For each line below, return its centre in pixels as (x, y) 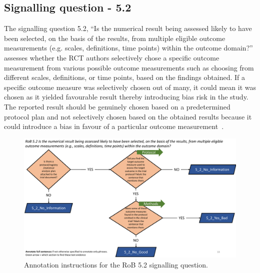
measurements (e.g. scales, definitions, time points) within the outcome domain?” (128, 48)
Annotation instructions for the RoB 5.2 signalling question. (116, 264)
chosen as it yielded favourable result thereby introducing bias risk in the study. (126, 97)
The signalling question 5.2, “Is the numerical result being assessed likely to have (128, 28)
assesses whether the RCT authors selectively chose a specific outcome (112, 57)
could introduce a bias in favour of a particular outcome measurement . (114, 126)
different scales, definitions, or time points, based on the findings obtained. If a (125, 77)
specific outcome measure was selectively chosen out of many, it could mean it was (130, 87)
